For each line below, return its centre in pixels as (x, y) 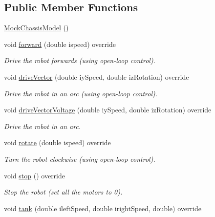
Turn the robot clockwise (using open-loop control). (80, 159)
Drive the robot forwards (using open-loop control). (80, 60)
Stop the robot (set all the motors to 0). (63, 192)
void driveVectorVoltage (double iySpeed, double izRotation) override (108, 110)
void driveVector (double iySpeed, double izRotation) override (97, 76)
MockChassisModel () (36, 28)
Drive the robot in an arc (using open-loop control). (81, 93)
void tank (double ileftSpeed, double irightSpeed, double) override (103, 208)
